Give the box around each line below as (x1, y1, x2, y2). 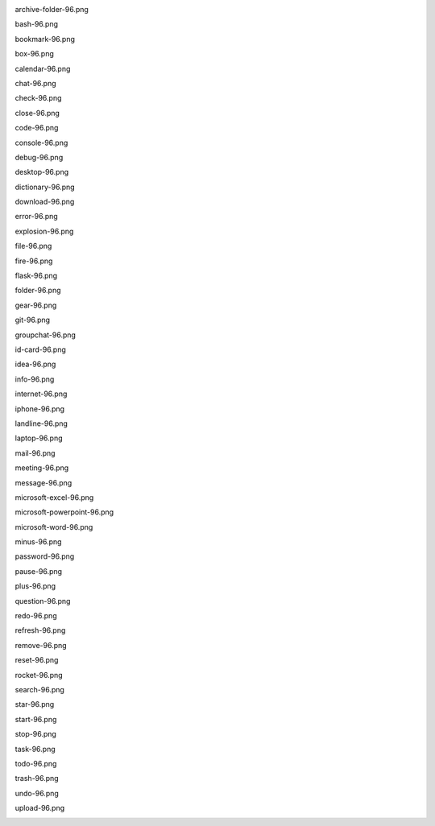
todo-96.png (14, 758, 57, 768)
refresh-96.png (14, 626, 66, 635)
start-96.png (14, 714, 57, 724)
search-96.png (14, 684, 64, 694)
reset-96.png (14, 655, 59, 665)
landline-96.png (14, 419, 68, 428)
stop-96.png (14, 729, 56, 739)
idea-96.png (14, 359, 56, 370)
